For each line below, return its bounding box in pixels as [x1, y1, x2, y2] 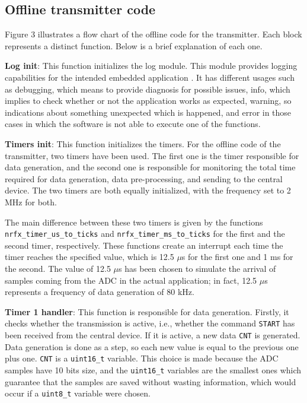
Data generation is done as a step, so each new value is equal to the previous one [5, 340, 299, 353]
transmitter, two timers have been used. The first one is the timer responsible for [5, 149, 299, 161]
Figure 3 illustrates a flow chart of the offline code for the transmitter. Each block [5, 28, 302, 40]
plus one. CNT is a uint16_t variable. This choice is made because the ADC [5, 352, 279, 364]
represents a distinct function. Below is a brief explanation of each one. [5, 39, 263, 52]
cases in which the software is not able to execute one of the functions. [5, 118, 261, 130]
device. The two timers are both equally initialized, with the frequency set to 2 [5, 184, 291, 196]
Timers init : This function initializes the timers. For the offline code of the [5, 137, 281, 150]
